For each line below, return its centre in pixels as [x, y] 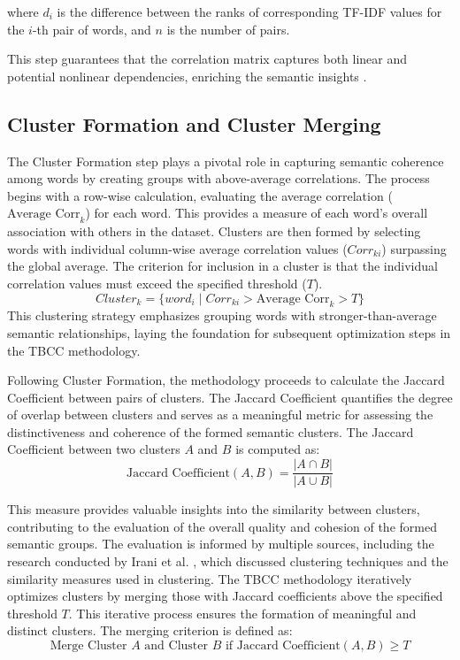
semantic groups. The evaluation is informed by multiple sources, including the [221, 544]
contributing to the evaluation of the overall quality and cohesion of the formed [222, 526]
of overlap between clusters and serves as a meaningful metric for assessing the [220, 414]
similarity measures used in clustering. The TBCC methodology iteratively [210, 578]
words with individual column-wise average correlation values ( [177, 248]
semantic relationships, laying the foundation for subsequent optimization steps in [229, 332]
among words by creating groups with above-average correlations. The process [218, 178]
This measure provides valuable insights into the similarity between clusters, [214, 509]
